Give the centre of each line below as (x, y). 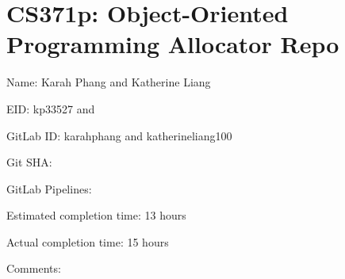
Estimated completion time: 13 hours (96, 215)
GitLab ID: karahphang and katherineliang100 (119, 135)
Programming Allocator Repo (173, 44)
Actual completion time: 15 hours (88, 241)
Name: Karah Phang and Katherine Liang (109, 82)
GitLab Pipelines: (49, 188)
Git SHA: (29, 162)
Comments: (34, 268)
